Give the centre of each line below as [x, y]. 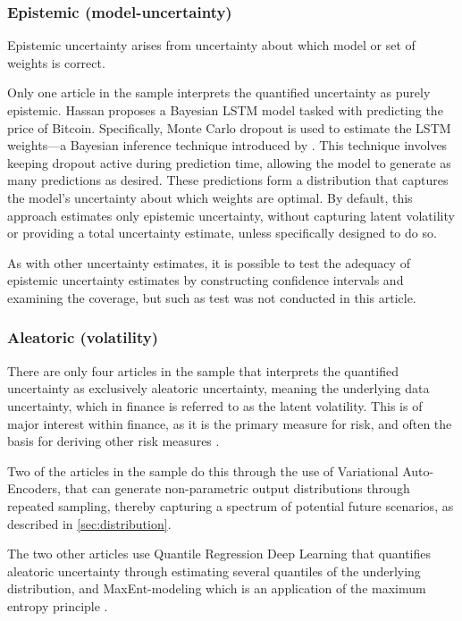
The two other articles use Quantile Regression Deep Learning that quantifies [219, 554]
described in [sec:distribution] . [89, 523]
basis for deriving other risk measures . [113, 441]
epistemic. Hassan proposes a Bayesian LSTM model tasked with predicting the [225, 110]
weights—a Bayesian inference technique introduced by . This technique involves [227, 145]
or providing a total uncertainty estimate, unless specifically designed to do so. [222, 233]
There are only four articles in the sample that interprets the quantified [203, 370]
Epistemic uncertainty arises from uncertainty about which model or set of [211, 45]
